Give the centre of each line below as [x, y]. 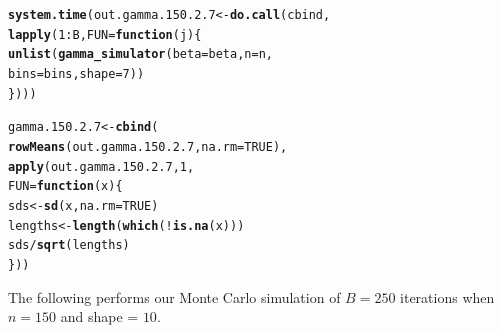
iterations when [447, 296]
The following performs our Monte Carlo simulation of [174, 296]
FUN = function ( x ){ [65, 186]
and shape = [99, 316]
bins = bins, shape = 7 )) [76, 73]
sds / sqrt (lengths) [69, 245]
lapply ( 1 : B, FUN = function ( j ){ [105, 34]
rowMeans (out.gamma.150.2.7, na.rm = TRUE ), [148, 146]
